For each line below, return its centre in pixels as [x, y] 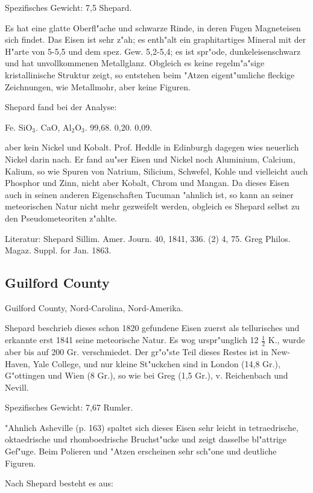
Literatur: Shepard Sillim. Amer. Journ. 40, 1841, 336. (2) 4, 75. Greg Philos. [148, 238]
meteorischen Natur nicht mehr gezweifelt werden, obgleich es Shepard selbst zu [152, 206]
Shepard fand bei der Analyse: [61, 107]
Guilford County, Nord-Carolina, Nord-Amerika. [94, 307]
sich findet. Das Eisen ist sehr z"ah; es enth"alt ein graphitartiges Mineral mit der [156, 39]
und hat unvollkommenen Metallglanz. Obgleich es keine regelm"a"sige [135, 63]
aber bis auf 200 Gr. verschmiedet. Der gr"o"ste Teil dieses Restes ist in [137, 351]
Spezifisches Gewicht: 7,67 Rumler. [69, 407]
